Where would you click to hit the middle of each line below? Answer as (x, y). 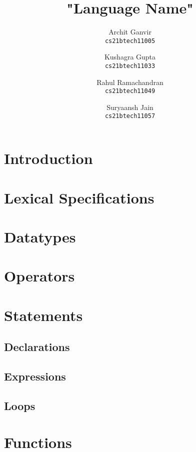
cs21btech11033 (130, 66)
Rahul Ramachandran (130, 82)
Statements (43, 315)
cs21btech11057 (130, 116)
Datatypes (40, 236)
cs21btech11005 (130, 41)
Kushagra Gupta (130, 57)
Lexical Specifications (79, 197)
